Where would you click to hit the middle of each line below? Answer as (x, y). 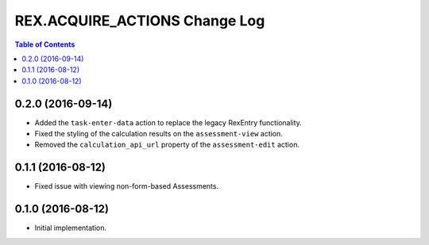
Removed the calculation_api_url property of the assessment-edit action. (167, 145)
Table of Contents (45, 44)
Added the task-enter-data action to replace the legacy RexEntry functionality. (168, 122)
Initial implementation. (71, 228)
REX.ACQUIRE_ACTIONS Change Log (140, 21)
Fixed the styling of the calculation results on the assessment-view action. (159, 134)
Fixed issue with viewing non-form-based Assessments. (126, 186)
